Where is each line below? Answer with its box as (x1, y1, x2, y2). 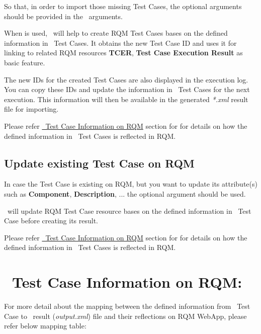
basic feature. (4, 57, 45, 67)
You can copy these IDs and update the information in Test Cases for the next (4, 84, 250, 95)
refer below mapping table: (4, 320, 86, 331)
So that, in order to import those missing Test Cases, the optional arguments (4, 1, 242, 11)
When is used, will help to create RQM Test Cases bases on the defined (4, 28, 228, 38)
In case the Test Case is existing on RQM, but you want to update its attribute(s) (4, 179, 257, 189)
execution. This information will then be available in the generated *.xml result (4, 94, 248, 104)
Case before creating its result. (4, 215, 98, 226)
